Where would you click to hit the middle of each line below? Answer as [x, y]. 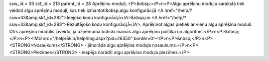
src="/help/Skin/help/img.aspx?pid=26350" [88, 38]
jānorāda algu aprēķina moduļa [119, 45]
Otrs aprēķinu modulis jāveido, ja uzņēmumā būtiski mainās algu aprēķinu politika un [96, 31]
